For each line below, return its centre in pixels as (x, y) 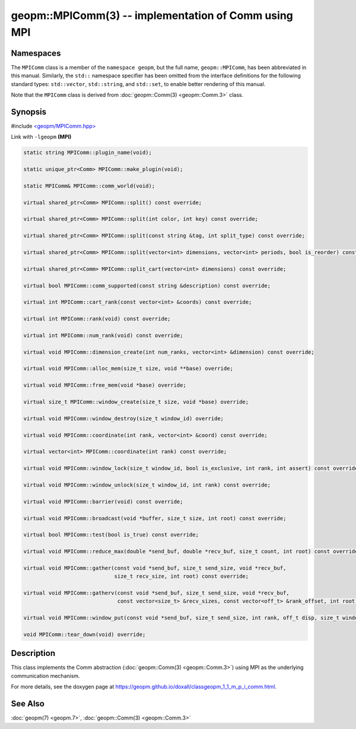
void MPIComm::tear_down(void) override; (85, 634)
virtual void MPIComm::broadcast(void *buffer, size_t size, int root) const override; (155, 518)
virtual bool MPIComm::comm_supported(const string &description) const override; (147, 286)
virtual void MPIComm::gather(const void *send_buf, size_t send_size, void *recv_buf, (155, 568)
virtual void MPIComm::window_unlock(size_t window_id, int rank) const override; (147, 485)
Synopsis (29, 112)
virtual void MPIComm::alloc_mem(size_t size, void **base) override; (128, 369)
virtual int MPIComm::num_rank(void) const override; (103, 335)
